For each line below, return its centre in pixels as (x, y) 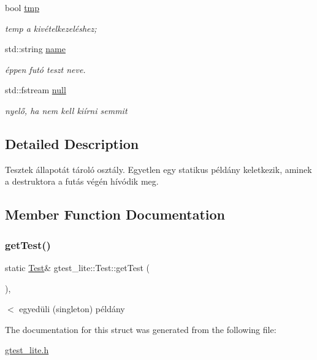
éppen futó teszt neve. (45, 69)
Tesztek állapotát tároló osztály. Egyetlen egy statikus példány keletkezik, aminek (158, 169)
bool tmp (22, 7)
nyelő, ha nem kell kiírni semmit (66, 110)
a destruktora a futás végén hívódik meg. (82, 181)
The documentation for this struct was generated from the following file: (141, 329)
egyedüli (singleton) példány (72, 309)
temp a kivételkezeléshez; (51, 28)
